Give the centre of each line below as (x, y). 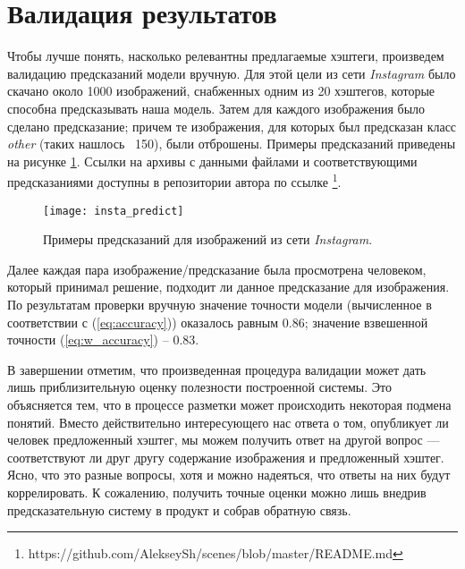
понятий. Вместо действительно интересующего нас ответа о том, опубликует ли (228, 422)
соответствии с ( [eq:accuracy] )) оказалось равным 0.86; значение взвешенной (218, 322)
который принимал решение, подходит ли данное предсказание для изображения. (228, 287)
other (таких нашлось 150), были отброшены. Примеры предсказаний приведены (232, 144)
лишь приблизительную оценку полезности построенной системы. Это (199, 387)
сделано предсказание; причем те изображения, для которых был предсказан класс (232, 126)
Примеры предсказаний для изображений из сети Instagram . (208, 239)
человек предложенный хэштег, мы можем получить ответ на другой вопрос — (224, 440)
